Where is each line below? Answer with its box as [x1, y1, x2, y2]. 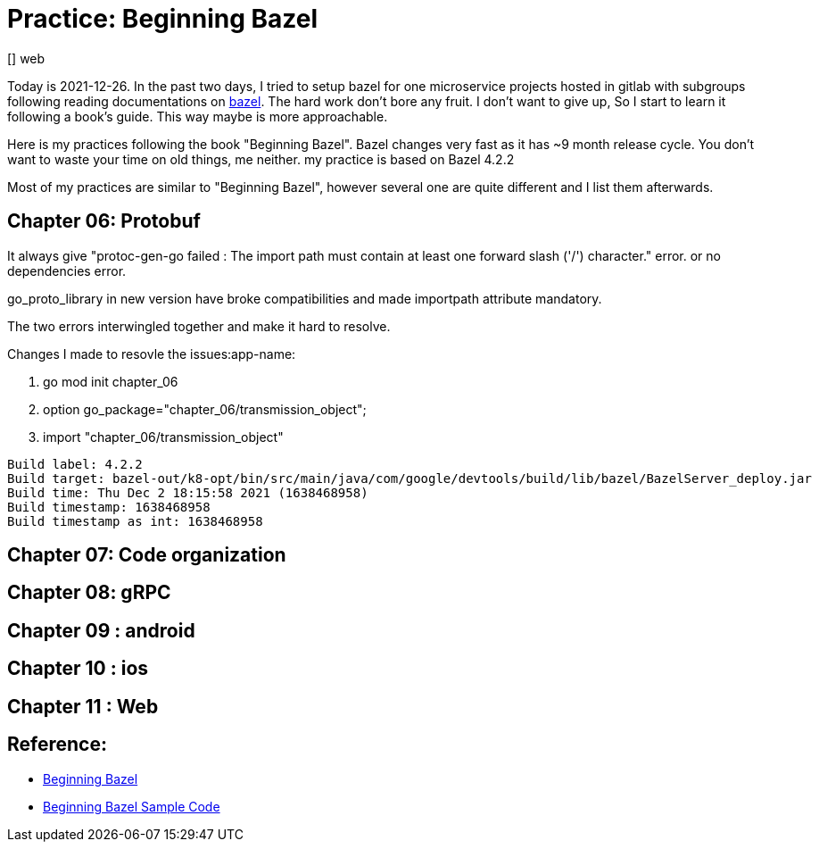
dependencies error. [7, 262, 127, 279]
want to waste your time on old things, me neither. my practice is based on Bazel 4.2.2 [7, 151, 515, 167]
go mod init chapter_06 [43, 373, 178, 389]
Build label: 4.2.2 [7, 456, 143, 471]
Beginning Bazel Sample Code [43, 798, 220, 814]
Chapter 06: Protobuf [7, 210, 201, 233]
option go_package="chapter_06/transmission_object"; [43, 401, 367, 417]
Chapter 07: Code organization [7, 544, 286, 567]
